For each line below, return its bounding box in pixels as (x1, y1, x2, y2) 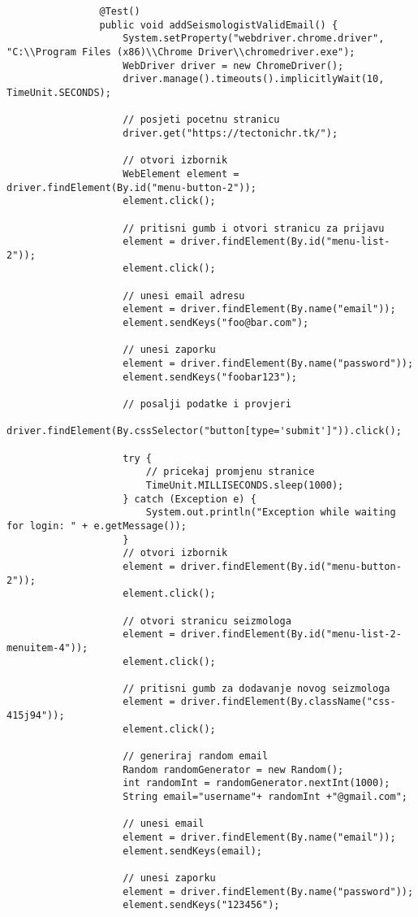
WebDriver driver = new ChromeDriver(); (123, 59, 344, 72)
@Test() (99, 6, 140, 17)
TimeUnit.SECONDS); (6, 86, 111, 98)
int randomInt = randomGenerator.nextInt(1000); (123, 777, 390, 789)
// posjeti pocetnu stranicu (123, 114, 280, 126)
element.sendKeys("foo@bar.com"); (123, 317, 309, 329)
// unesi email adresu (123, 289, 245, 302)
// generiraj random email (123, 750, 269, 763)
